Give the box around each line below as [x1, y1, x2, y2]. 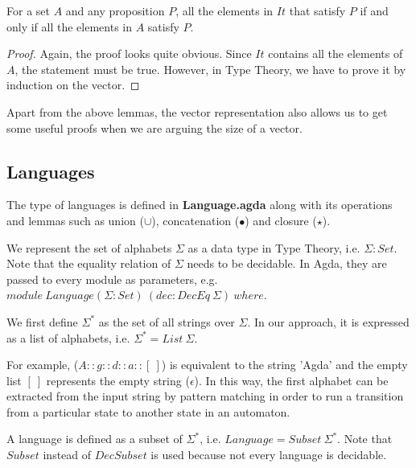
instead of [43, 446, 92, 463]
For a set [6, 2, 50, 18]
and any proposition [65, 2, 165, 18]
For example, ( [6, 356, 79, 373]
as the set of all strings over [98, 313, 235, 330]
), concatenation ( [151, 211, 240, 228]
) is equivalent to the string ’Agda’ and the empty [161, 356, 408, 373]
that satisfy [289, 2, 346, 18]
